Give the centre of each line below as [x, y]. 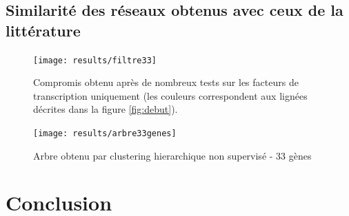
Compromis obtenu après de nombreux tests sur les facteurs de [166, 82]
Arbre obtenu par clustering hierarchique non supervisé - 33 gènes [172, 155]
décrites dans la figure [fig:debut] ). [106, 109]
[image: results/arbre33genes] [105, 134]
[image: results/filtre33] [95, 60]
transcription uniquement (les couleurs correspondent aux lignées [170, 95]
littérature [43, 30]
